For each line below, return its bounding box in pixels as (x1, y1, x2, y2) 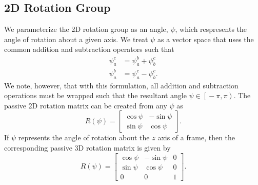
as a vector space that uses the (157, 33, 254, 44)
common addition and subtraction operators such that (4, 44, 174, 54)
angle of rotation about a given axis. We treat (4, 33, 148, 44)
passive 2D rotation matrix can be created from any (4, 100, 167, 110)
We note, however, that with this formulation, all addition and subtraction (4, 80, 239, 90)
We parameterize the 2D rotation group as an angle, (4, 24, 168, 34)
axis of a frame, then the (157, 132, 235, 143)
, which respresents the (175, 24, 247, 34)
